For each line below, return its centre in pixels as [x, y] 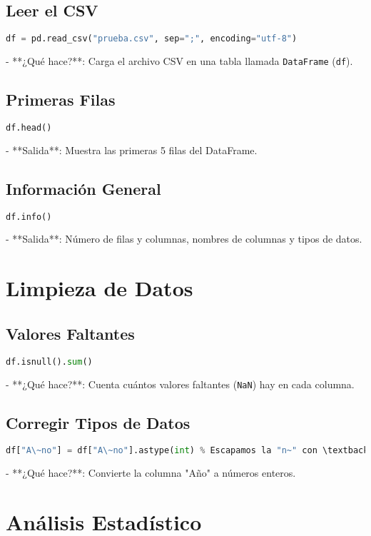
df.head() [29, 127]
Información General [83, 188]
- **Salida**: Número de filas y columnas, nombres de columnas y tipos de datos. [184, 239]
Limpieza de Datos [100, 288]
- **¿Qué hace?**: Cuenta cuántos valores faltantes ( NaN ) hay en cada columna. [180, 384]
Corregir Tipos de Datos [98, 422]
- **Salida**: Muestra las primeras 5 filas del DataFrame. [132, 150]
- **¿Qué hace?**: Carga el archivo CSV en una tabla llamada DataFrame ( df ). [179, 61]
